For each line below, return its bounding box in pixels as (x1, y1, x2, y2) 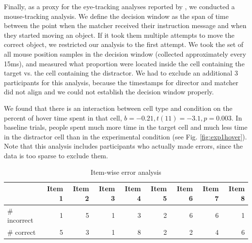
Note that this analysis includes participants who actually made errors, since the (4, 141, 243, 151)
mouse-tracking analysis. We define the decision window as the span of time (4, 11, 229, 21)
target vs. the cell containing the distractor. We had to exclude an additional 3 (4, 68, 238, 78)
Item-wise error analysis (91, 167, 161, 177)
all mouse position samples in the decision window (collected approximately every (4, 48, 246, 59)
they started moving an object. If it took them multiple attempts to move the (4, 30, 235, 40)
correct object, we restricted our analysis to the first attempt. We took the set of (4, 39, 244, 49)
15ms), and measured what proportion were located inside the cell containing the (4, 58, 245, 68)
